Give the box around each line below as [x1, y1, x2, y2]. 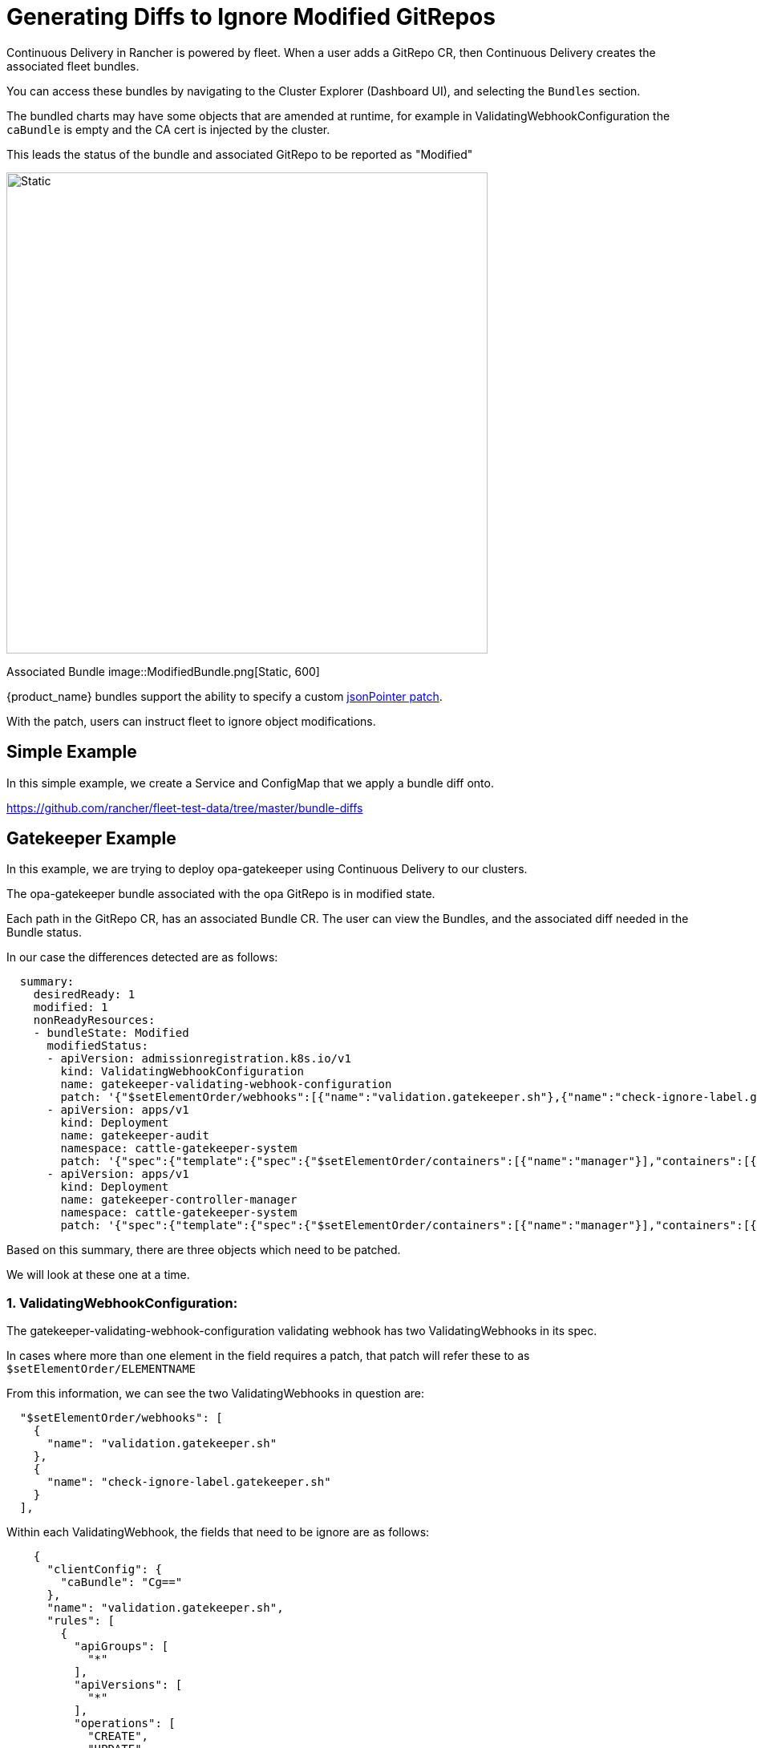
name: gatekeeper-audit [60, 1129, 209, 1143]
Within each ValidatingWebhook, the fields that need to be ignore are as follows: [6, 1525, 430, 1540]
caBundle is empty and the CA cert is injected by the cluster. [6, 122, 330, 136]
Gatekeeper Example [6, 828, 176, 849]
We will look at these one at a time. [6, 1268, 190, 1282]
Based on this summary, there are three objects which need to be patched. [6, 1243, 401, 1257]
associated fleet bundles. [6, 59, 140, 73]
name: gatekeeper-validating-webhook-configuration [60, 1078, 392, 1091]
